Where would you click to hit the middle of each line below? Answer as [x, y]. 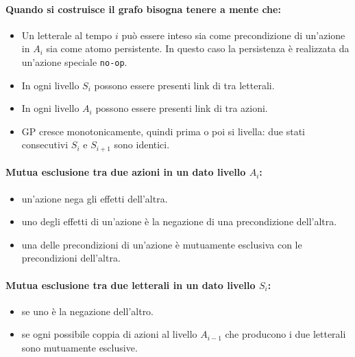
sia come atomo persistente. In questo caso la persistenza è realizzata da [198, 48]
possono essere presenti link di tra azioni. [182, 108]
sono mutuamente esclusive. [79, 348]
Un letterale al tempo [67, 35]
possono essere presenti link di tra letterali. [184, 85]
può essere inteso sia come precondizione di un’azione [233, 35]
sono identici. [142, 145]
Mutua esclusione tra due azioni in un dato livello [126, 172]
